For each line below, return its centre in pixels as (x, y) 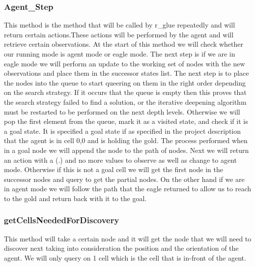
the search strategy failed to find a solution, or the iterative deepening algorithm (125, 102)
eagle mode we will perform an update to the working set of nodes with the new (125, 63)
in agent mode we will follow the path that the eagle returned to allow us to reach (127, 189)
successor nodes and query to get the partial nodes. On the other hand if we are (124, 179)
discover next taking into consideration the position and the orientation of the (121, 248)
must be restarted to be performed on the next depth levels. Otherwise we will (122, 111)
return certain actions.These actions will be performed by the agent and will (119, 34)
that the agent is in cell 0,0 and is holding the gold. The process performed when (126, 140)
